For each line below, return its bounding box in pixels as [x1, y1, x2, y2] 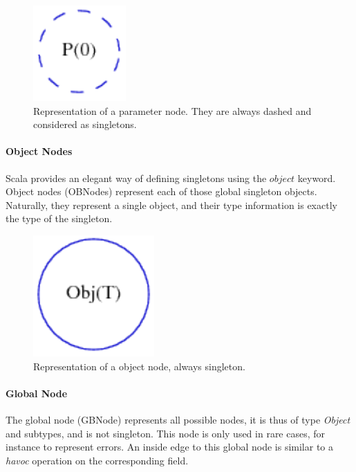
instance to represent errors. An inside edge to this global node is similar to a [6, 439, 334, 454]
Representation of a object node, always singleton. [33, 358, 245, 373]
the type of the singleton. [6, 211, 113, 226]
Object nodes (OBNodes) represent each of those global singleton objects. [6, 184, 317, 199]
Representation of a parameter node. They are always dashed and [33, 103, 312, 118]
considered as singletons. [33, 117, 137, 131]
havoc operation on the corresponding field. [6, 453, 189, 467]
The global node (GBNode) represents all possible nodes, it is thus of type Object [6, 412, 350, 426]
